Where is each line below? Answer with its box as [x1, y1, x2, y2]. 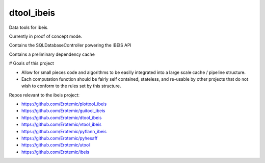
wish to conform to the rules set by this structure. [21, 83, 121, 89]
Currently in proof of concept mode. [9, 33, 82, 39]
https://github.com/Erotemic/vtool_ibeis [21, 121, 102, 127]
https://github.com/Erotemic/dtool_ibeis [21, 115, 102, 120]
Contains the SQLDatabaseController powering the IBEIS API [9, 42, 132, 48]
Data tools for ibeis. [9, 24, 49, 30]
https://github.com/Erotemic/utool [21, 142, 90, 148]
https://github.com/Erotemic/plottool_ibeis [21, 101, 107, 107]
